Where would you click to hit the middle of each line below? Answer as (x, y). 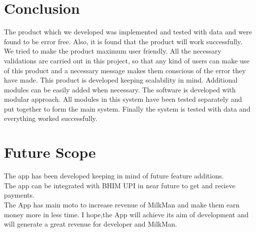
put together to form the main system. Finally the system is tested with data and (127, 108)
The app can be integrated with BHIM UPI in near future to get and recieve (120, 185)
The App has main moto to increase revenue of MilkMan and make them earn (122, 204)
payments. (19, 195)
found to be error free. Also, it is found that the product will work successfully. (123, 41)
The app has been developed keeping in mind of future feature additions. (114, 176)
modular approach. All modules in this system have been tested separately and (123, 99)
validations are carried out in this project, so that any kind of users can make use (127, 60)
